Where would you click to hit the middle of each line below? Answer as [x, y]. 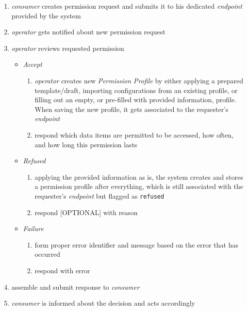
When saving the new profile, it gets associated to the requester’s [132, 109]
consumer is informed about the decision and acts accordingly [103, 303]
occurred [47, 254]
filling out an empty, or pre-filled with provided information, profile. [136, 100]
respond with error [62, 270]
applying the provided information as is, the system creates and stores [139, 177]
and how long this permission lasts [86, 144]
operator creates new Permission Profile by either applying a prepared [139, 80]
